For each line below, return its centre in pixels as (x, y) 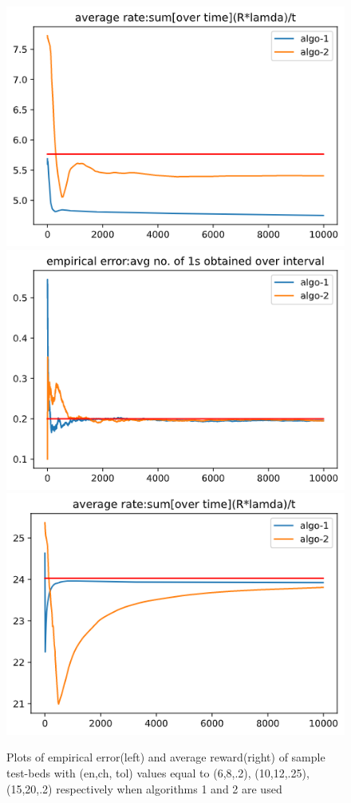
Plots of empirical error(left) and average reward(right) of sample (166, 757)
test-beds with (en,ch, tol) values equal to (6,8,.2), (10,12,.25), (158, 773)
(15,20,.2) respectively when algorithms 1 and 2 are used (144, 788)
